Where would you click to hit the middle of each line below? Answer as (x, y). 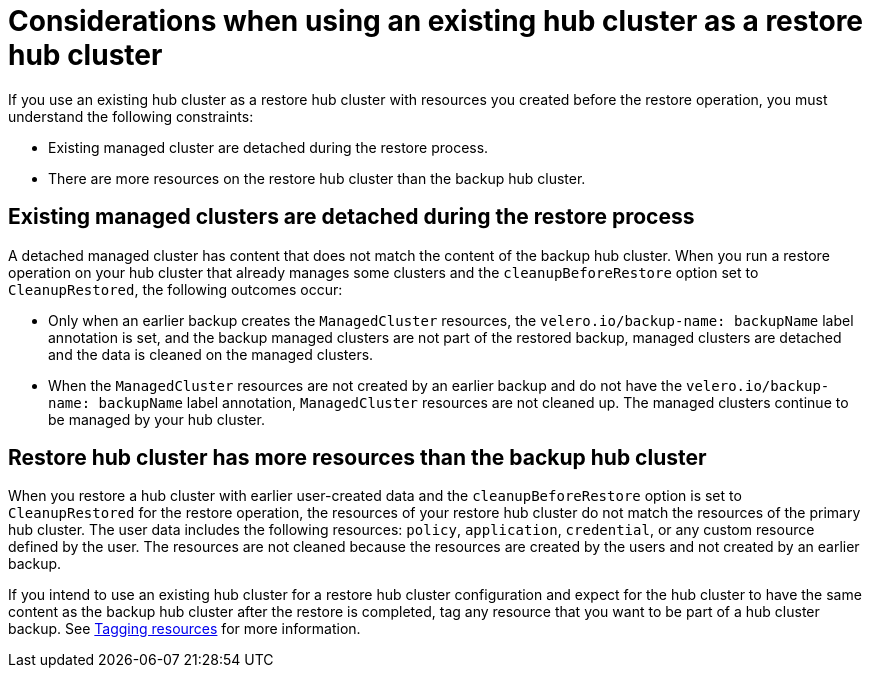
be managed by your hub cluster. (156, 419)
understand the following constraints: (131, 116)
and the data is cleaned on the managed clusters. (211, 354)
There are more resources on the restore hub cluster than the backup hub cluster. (317, 178)
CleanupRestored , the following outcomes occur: (175, 289)
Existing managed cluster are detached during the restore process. (268, 147)
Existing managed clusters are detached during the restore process (351, 217)
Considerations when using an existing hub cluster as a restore (436, 21)
